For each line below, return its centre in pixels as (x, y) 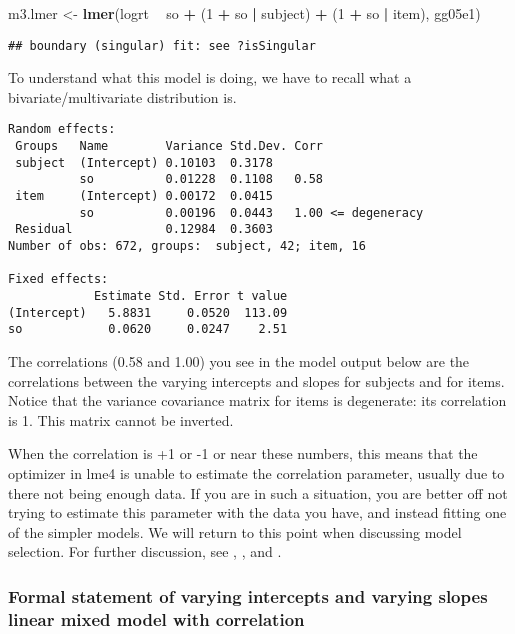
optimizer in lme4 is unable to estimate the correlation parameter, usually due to (256, 472)
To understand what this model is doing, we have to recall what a (210, 77)
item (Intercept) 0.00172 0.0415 (144, 196)
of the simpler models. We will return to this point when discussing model (235, 531)
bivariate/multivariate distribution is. (122, 96)
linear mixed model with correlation (156, 618)
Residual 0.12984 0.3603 (144, 229)
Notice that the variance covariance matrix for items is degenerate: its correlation (257, 400)
